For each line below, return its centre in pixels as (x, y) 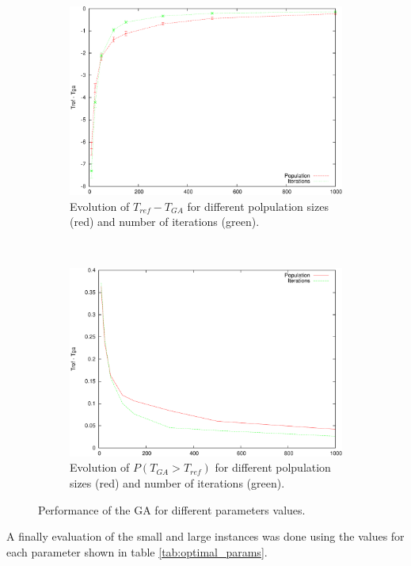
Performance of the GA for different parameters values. (172, 509)
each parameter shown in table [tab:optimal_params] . (137, 551)
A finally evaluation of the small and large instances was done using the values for (205, 536)
